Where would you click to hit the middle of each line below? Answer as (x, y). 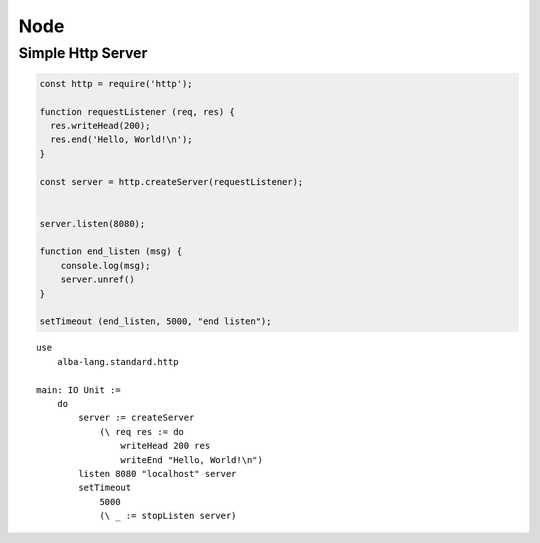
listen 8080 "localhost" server (157, 473)
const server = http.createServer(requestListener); (171, 181)
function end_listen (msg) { (111, 251)
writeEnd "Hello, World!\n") (192, 459)
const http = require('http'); (116, 83)
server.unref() (97, 279)
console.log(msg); (105, 265)
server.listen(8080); (92, 223)
